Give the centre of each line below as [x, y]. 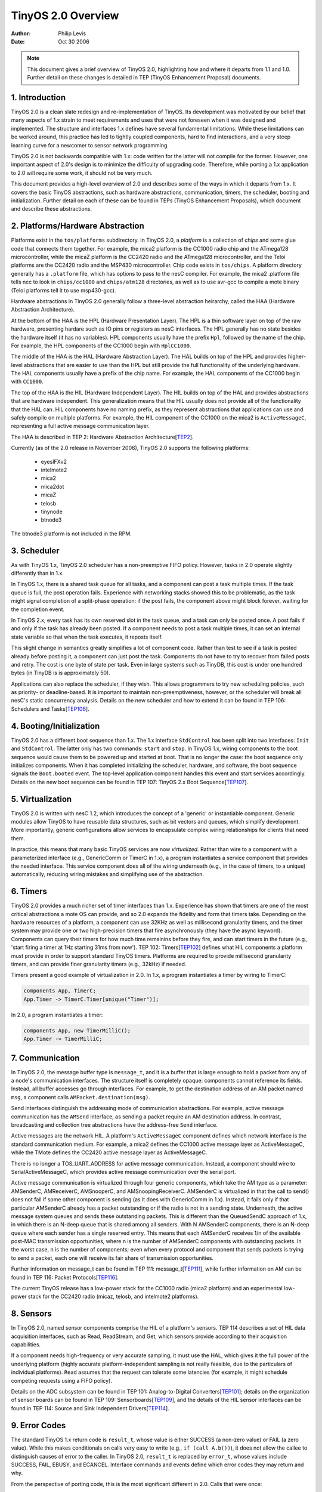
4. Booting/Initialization [55, 726]
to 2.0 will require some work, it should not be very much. [82, 172]
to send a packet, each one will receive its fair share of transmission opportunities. [112, 1258]
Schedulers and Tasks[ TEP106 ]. [50, 709]
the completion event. [38, 609]
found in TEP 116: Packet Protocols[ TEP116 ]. [65, 1277]
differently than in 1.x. [37, 574]
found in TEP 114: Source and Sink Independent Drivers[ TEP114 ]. [90, 1408]
